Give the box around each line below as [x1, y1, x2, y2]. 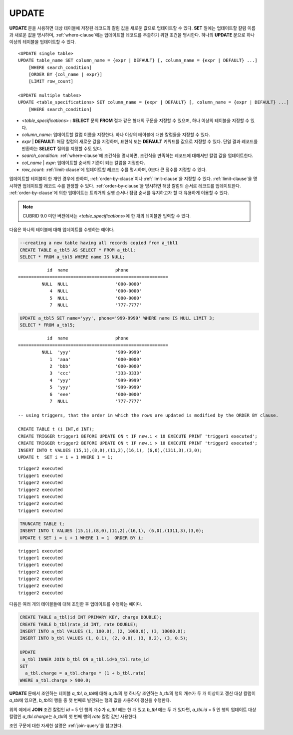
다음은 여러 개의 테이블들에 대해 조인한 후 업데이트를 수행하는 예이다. [9, 601, 142, 607]
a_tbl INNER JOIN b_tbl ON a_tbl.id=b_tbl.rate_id [22, 656, 149, 662]
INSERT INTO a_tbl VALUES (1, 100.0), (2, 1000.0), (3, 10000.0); [19, 628, 186, 634]
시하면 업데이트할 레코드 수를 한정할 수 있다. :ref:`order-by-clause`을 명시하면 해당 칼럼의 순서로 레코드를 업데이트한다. [9, 182, 242, 188]
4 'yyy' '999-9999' [49, 377, 142, 383]
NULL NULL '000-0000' [41, 281, 142, 287]
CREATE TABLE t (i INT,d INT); [18, 426, 95, 432]
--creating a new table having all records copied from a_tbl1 [19, 240, 178, 246]
